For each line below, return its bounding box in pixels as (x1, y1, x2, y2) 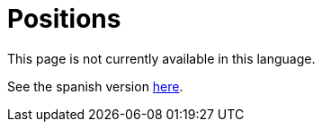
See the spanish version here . (7, 78, 183, 94)
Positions (7, 4, 121, 34)
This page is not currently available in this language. (7, 50, 316, 66)
